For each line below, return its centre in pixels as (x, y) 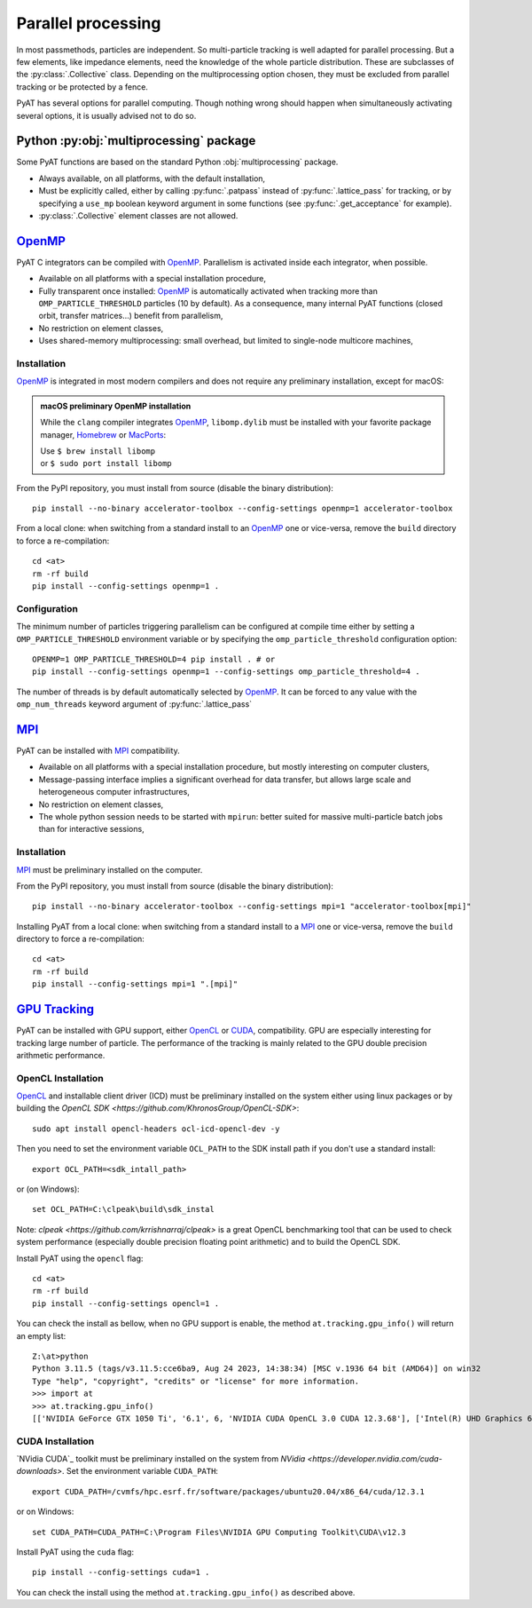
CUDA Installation (55, 1441)
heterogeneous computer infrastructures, (114, 792)
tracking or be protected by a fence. (82, 87)
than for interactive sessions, (92, 829)
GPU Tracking (55, 1009)
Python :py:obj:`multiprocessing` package (136, 141)
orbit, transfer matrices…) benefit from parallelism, (131, 316)
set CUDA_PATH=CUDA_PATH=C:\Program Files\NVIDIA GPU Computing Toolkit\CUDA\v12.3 (219, 1532)
